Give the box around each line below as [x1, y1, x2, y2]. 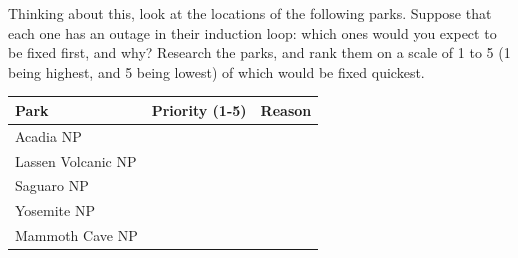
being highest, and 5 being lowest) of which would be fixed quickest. [8, 61, 425, 82]
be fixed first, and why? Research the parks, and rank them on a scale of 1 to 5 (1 [8, 42, 511, 63]
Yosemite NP [15, 200, 95, 221]
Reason [260, 99, 312, 120]
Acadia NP [15, 125, 82, 146]
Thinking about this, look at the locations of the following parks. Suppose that [8, 3, 492, 23]
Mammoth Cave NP [15, 225, 138, 246]
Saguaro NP [15, 175, 89, 196]
